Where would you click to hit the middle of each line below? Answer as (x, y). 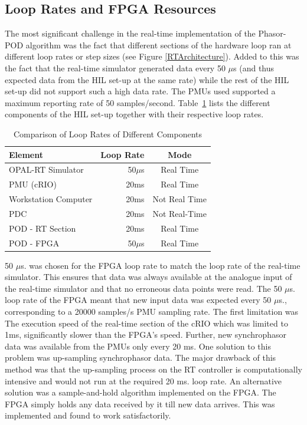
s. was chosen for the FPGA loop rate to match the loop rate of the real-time (161, 265)
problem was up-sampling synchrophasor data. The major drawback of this (141, 358)
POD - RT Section (43, 228)
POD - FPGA (34, 243)
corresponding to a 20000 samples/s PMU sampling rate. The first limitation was (152, 312)
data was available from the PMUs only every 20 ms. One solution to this (138, 346)
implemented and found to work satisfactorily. (88, 415)
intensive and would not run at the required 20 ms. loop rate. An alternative (143, 380)
